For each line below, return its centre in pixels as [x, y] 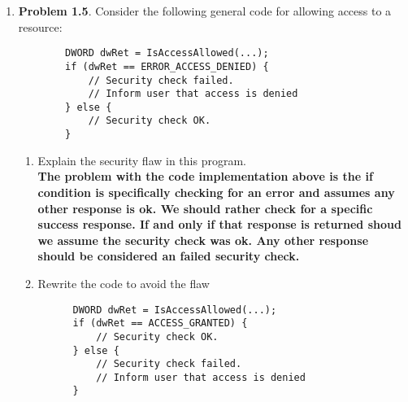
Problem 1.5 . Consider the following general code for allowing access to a [205, 11]
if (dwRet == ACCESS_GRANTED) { [160, 323]
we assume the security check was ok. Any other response [203, 240]
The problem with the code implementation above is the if [205, 176]
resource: [40, 26]
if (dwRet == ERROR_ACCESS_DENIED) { [167, 66]
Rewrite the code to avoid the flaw [124, 283]
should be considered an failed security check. [169, 256]
